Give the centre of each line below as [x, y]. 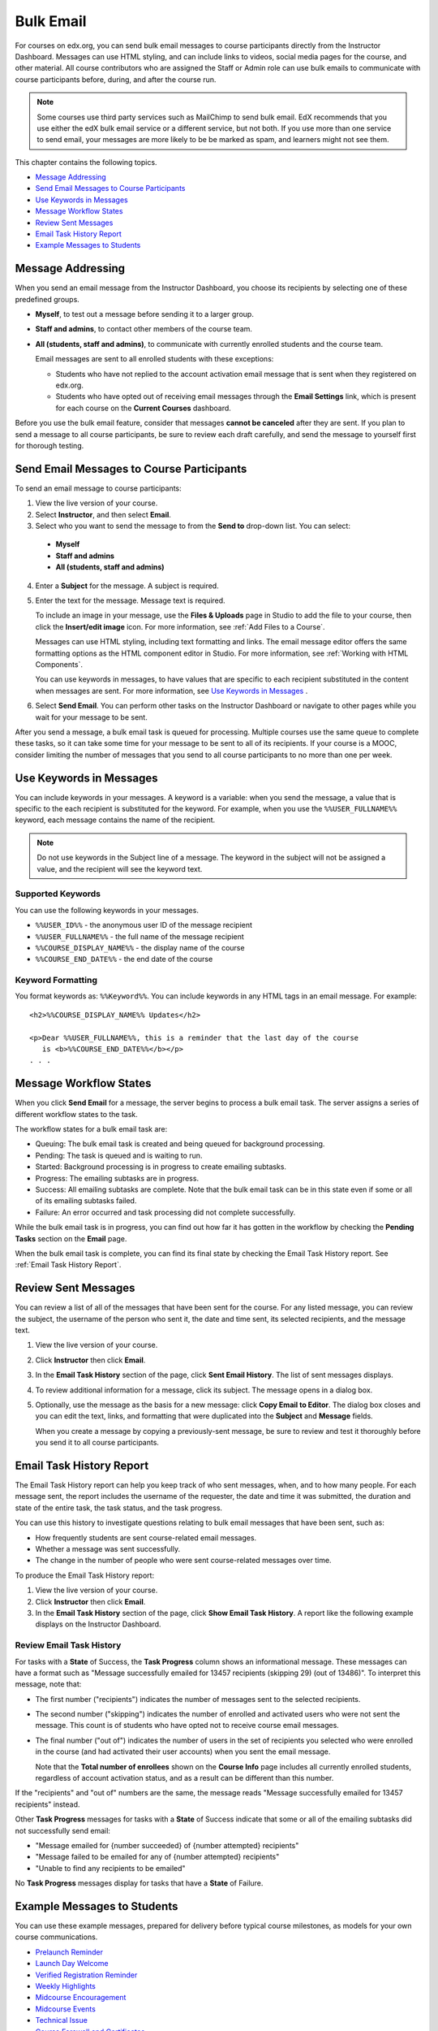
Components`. [59, 664]
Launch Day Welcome [72, 1964]
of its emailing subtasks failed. [86, 1201]
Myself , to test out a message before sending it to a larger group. [145, 314]
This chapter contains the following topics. [86, 162]
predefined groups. [47, 299]
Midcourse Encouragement [81, 1998]
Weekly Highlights [66, 1986]
